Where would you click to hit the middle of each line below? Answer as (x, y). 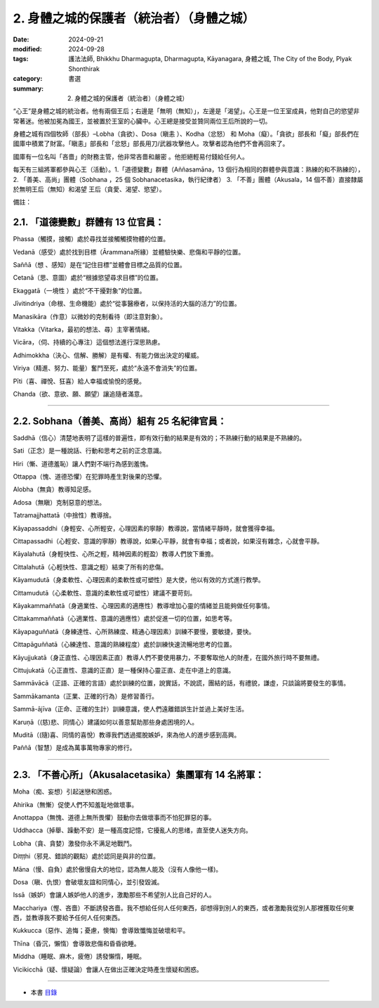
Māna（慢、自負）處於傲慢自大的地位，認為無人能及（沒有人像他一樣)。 (118, 869)
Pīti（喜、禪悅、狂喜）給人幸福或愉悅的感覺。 (79, 381)
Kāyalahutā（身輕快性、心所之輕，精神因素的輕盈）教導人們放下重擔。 (115, 554)
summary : (28, 89)
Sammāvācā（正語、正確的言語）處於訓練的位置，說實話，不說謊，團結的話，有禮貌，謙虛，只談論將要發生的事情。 (181, 683)
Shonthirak (84, 69)
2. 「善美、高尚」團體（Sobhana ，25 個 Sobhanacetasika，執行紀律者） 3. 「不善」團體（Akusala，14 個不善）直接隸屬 (188, 179)
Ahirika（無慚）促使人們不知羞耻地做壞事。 (75, 804)
